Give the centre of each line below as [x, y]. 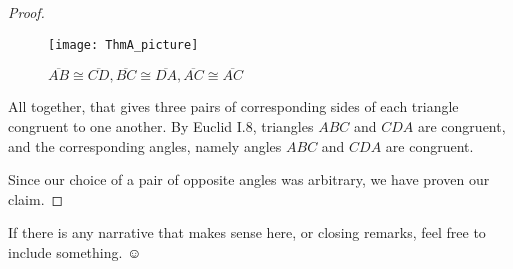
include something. [65, 252]
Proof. [26, 12]
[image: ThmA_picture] [123, 44]
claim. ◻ [36, 198]
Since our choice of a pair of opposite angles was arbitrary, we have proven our [249, 179]
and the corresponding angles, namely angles [145, 145]
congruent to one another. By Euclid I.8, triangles [161, 126]
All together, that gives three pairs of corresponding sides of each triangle [233, 106]
